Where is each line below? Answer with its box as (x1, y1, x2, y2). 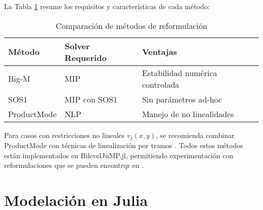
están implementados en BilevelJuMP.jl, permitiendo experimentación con (4, 150, 234, 160)
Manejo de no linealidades (142, 108, 234, 120)
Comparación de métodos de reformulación (56, 19, 207, 31)
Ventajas (142, 46, 177, 58)
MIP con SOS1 (64, 93, 118, 105)
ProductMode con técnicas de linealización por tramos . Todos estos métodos (4, 140, 243, 151)
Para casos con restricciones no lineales (4, 129, 125, 140)
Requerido (64, 51, 107, 63)
